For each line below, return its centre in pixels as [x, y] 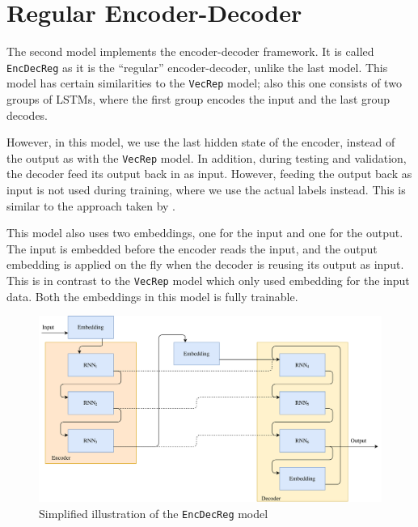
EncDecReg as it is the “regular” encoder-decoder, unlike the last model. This [197, 67]
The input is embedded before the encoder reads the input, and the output [192, 248]
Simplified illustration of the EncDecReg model [154, 513]
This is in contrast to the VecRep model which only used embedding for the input [208, 280]
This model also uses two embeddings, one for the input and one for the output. [205, 233]
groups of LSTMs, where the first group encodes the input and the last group [198, 99]
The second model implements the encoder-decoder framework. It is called [190, 51]
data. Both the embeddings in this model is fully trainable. [152, 296]
